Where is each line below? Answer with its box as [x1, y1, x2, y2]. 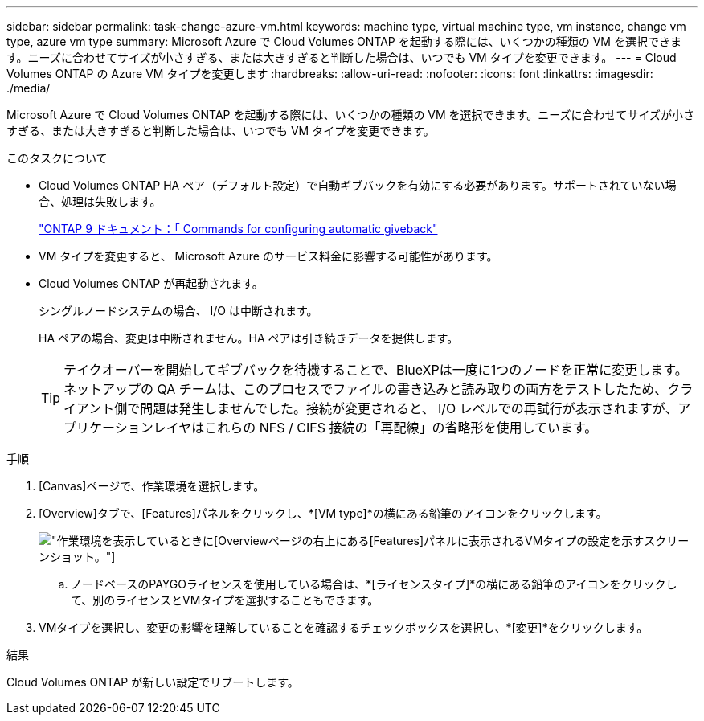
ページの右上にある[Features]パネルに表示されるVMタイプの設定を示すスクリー [268, 534, 690, 547]
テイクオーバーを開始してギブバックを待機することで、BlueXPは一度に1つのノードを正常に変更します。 [63, 362, 688, 378]
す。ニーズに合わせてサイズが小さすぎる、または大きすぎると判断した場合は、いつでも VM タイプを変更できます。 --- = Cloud [6, 51, 677, 64]
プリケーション [63, 420, 153, 436]
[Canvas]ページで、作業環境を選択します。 [39, 479, 265, 493]
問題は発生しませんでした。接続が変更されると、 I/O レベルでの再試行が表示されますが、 [140, 400, 678, 416]
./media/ [6, 81, 51, 95]
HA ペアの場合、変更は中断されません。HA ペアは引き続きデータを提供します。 [39, 331, 459, 345]
